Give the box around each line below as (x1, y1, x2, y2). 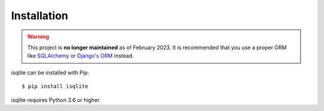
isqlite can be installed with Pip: (11, 69, 89, 76)
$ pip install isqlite (22, 83, 89, 90)
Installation (11, 9, 68, 22)
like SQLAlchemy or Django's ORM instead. (27, 52, 134, 59)
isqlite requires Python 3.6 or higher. (11, 96, 101, 103)
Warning (27, 33, 49, 40)
